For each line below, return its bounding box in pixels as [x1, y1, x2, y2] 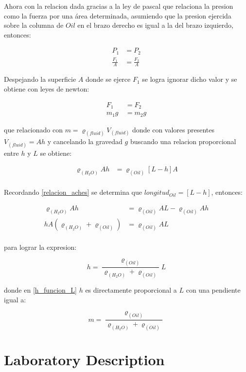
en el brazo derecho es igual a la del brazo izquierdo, [77, 20, 233, 30]
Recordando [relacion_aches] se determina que [4, 187, 142, 197]
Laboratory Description [4, 350, 165, 370]
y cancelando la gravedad [47, 136, 123, 147]
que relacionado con [4, 124, 63, 134]
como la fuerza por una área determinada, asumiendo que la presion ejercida [4, 10, 231, 20]
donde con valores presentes [132, 124, 215, 134]
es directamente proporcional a [85, 285, 177, 295]
